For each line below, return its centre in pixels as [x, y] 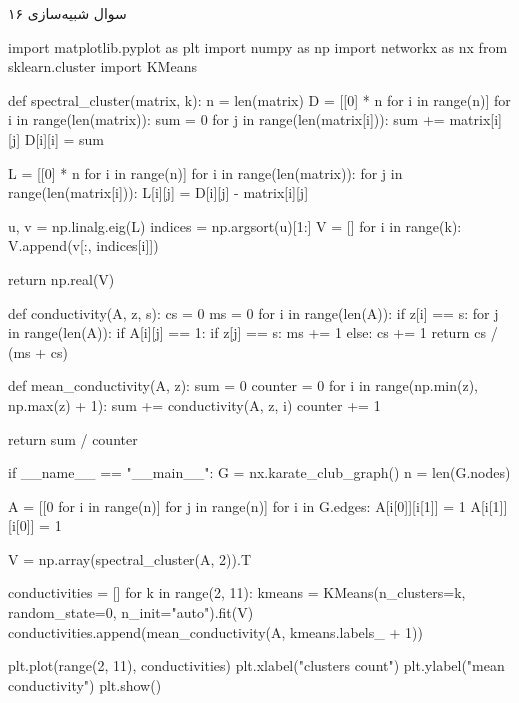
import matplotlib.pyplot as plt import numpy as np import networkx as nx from [258, 46]
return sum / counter [73, 438]
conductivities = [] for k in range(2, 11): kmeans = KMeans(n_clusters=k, [237, 592]
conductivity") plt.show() [85, 684]
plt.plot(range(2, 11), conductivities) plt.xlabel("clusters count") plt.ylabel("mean [256, 665]
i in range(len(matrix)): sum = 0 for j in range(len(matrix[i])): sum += [226, 119]
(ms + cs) [38, 351]
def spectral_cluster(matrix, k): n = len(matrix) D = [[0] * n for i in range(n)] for [259, 99]
